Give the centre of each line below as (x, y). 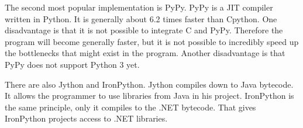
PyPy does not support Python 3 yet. (72, 64)
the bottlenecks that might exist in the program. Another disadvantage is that (145, 53)
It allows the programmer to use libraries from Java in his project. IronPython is (149, 96)
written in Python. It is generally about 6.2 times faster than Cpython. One (141, 18)
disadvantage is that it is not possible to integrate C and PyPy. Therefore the (144, 30)
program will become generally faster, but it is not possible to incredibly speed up (152, 41)
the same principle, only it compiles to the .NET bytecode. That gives (130, 107)
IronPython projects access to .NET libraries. (86, 118)
